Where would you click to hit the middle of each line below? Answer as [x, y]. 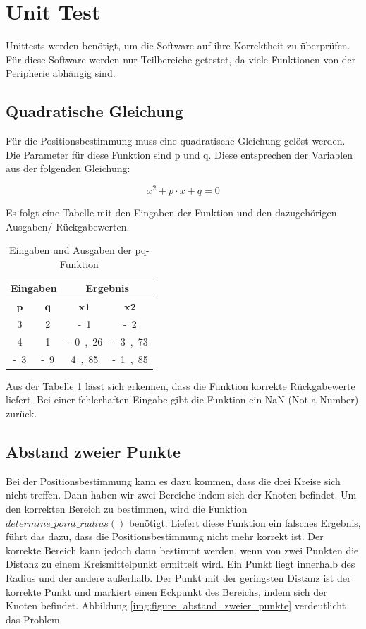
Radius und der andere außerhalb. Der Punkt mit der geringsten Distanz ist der [178, 577]
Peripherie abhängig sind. [61, 73]
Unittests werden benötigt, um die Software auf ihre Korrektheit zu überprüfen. [178, 45]
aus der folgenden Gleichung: [68, 168]
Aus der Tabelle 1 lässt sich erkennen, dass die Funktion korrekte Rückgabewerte [181, 385]
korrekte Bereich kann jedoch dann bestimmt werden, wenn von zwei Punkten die [182, 550]
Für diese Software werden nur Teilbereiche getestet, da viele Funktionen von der [181, 59]
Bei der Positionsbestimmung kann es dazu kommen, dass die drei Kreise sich [173, 481]
